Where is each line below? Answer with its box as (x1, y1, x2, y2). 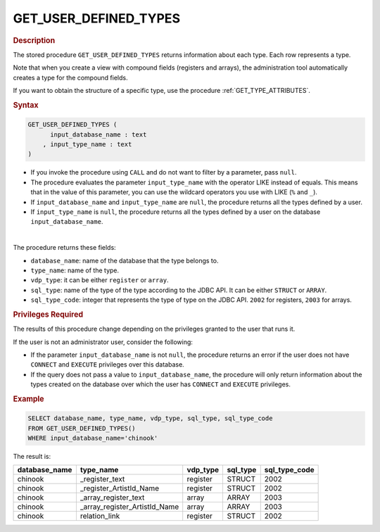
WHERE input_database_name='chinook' (27, 434, 158, 443)
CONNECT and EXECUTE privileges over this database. (30, 360, 184, 369)
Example (13, 394, 45, 404)
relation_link (80, 511, 120, 521)
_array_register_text (80, 493, 145, 502)
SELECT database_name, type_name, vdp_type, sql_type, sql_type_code (27, 414, 273, 422)
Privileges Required (13, 310, 84, 319)
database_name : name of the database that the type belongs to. (30, 256, 219, 265)
